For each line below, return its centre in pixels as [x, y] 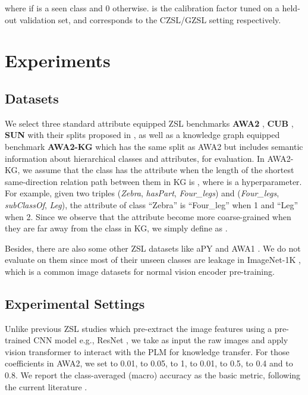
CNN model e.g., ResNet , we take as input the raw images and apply [161, 340]
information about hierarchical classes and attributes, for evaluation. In [135, 158]
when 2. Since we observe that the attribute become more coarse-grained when [148, 216]
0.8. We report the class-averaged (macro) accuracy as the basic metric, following [153, 375]
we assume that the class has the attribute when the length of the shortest [158, 170]
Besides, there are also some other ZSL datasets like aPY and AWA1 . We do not [153, 248]
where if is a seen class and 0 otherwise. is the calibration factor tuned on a [142, 8]
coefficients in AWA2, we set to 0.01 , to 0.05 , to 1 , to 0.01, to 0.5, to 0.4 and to [149, 363]
